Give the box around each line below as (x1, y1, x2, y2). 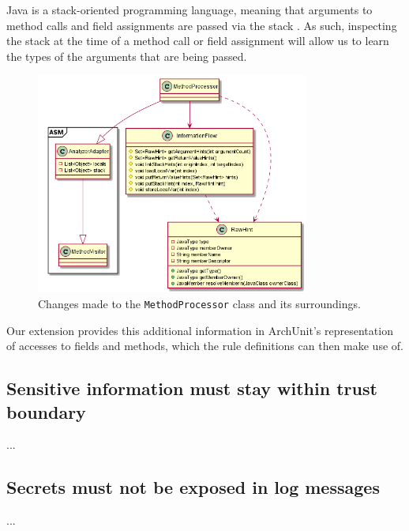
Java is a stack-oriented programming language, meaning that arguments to (6, 2, 373, 17)
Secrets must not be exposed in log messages (6, 475, 380, 499)
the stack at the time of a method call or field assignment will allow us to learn (6, 32, 389, 49)
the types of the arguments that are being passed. (6, 47, 247, 64)
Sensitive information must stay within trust (6, 376, 377, 401)
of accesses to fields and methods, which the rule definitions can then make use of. (6, 337, 403, 354)
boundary (6, 399, 86, 424)
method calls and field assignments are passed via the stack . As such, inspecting (6, 17, 397, 33)
